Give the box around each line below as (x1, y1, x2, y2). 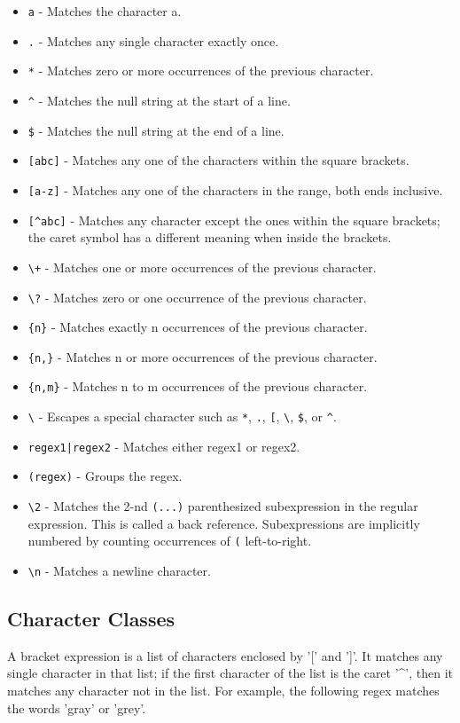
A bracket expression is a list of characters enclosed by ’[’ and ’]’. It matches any (7, 646, 443, 664)
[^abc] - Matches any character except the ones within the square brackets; (27, 210, 441, 229)
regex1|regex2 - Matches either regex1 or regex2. (27, 436, 300, 455)
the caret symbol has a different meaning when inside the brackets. (27, 228, 392, 247)
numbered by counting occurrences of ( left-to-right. (27, 531, 312, 550)
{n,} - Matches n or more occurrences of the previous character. (27, 347, 378, 365)
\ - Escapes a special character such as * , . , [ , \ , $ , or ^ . (27, 407, 337, 426)
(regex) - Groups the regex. (27, 467, 183, 485)
